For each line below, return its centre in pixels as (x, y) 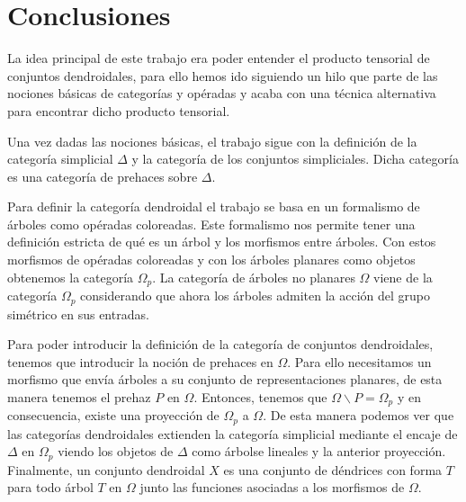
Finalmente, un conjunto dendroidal (106, 469)
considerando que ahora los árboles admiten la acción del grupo (255, 296)
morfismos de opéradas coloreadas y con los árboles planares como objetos (211, 260)
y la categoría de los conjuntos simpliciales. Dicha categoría (295, 159)
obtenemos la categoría (71, 277)
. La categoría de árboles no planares (254, 277)
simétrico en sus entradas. (78, 314)
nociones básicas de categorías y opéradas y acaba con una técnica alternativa (222, 93)
